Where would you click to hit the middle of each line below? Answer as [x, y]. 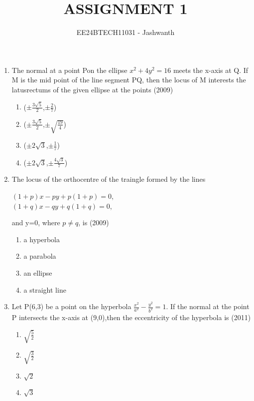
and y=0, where [36, 222]
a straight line [45, 289]
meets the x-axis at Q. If [211, 70]
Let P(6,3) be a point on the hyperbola [71, 306]
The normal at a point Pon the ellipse [69, 70]
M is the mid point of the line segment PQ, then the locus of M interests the [129, 80]
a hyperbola [42, 239]
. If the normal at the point [208, 306]
